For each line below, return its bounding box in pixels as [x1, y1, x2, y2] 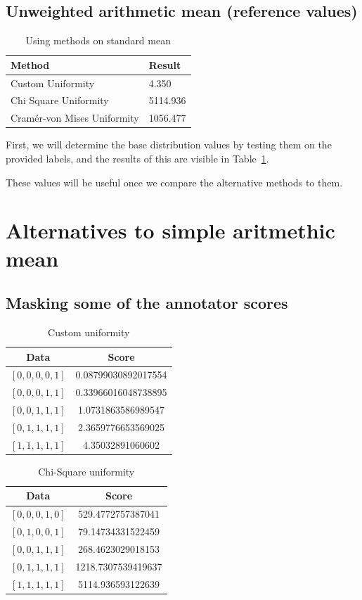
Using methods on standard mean [25, 33, 171, 48]
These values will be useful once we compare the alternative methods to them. [6, 174, 343, 189]
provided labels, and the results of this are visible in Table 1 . [6, 151, 269, 166]
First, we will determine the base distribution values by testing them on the [6, 137, 332, 152]
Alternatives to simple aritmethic [6, 216, 335, 245]
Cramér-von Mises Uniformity [11, 110, 139, 125]
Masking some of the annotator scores [6, 292, 288, 314]
